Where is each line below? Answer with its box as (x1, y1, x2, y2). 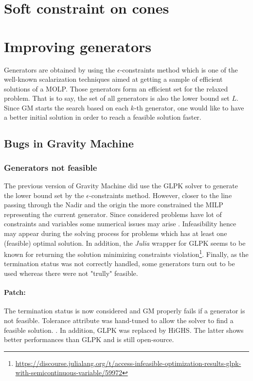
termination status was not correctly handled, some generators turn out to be (4, 258, 235, 269)
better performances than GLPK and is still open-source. (4, 334, 174, 345)
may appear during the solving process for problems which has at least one (4, 228, 227, 238)
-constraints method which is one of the (120, 64, 238, 74)
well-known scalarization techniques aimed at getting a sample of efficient (4, 74, 223, 84)
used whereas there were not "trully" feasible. (4, 268, 138, 278)
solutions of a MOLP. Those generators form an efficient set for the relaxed (4, 83, 228, 93)
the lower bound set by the (4, 190, 84, 200)
